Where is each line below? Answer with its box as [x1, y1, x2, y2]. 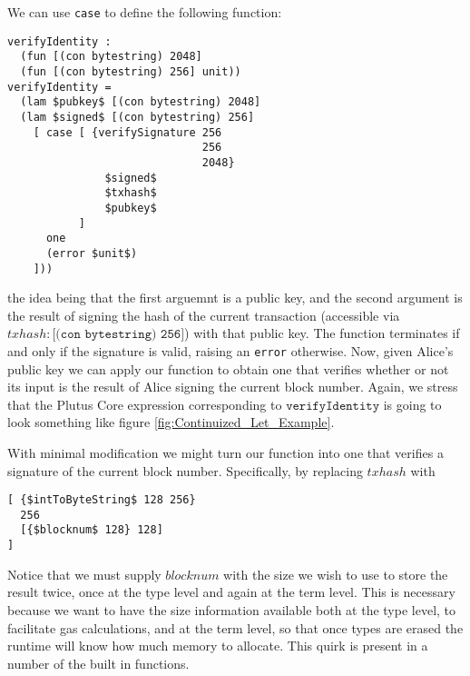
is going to [383, 394, 442, 413]
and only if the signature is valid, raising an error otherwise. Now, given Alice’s [7, 341, 454, 360]
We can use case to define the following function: [7, 3, 282, 21]
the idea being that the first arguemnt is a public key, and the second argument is [7, 288, 463, 307]
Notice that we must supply [7, 564, 162, 583]
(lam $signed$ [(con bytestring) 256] [20, 110, 255, 124]
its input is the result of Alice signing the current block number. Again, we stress [7, 377, 458, 396]
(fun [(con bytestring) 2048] [20, 50, 202, 64]
